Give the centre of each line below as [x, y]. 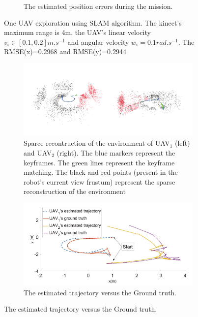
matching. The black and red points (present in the [101, 172]
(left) [183, 143]
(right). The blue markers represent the [116, 153]
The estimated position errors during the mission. [98, 6]
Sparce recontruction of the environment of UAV [97, 143]
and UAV [38, 153]
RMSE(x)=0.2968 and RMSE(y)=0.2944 [65, 51]
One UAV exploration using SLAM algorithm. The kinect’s [93, 22]
